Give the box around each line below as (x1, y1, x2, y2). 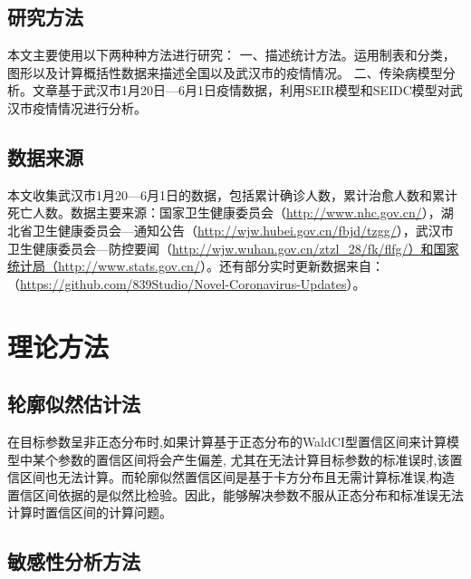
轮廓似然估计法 (7, 390, 140, 418)
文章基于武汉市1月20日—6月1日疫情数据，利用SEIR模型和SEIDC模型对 (32, 81, 450, 100)
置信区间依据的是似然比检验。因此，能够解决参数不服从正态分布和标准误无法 (7, 485, 464, 504)
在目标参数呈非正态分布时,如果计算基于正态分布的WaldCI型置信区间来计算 (7, 431, 447, 450)
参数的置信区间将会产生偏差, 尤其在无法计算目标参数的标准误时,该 (57, 449, 450, 468)
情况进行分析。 (57, 98, 147, 117)
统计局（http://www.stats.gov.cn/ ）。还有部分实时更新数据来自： (7, 256, 384, 275)
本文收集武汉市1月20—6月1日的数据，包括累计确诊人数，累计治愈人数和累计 (7, 185, 457, 204)
